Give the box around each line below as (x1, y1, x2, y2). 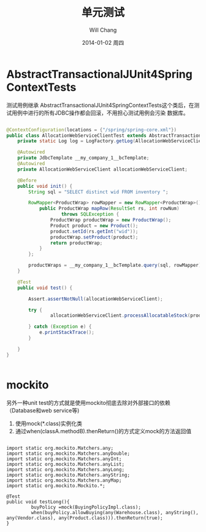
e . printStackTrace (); (39, 330, 95, 336)
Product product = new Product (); (50, 222, 139, 229)
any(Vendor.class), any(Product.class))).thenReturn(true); (6, 515, 164, 521)
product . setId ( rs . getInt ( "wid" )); (50, 228, 139, 234)
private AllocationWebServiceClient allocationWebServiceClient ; (17, 166, 188, 172)
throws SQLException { (61, 211, 120, 218)
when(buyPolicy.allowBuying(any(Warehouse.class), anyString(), (31, 509, 199, 515)
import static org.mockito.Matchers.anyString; (6, 472, 131, 478)
